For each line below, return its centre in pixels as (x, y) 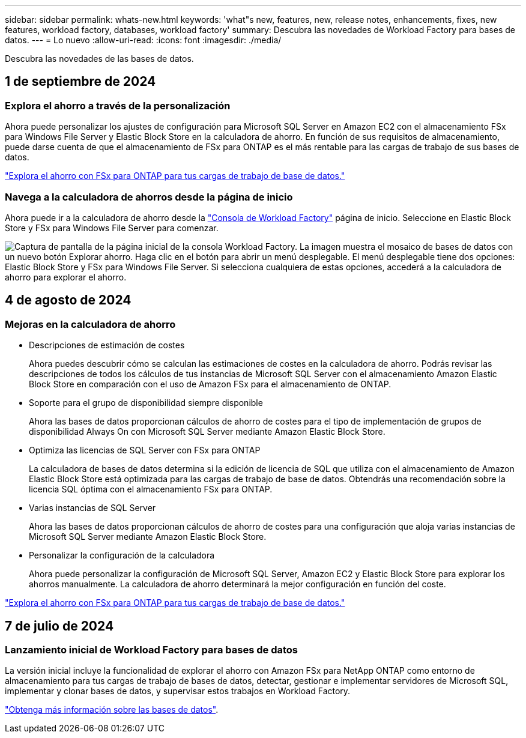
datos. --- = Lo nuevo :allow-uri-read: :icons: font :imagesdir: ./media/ (143, 40)
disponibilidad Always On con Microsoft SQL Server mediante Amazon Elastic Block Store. (207, 432)
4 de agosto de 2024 (68, 300)
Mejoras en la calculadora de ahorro (90, 324)
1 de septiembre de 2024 (80, 82)
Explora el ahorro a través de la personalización (118, 105)
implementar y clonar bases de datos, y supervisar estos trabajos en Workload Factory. (178, 691)
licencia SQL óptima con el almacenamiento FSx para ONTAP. (151, 489)
